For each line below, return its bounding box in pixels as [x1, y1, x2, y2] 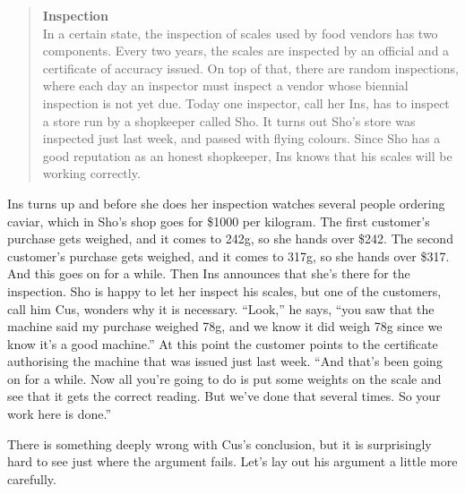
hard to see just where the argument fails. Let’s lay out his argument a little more [7, 452, 458, 471]
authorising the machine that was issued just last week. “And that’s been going [7, 352, 443, 370]
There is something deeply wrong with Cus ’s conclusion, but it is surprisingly [7, 434, 432, 453]
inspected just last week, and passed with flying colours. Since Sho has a [42, 129, 441, 148]
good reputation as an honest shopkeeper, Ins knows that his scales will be [42, 146, 452, 165]
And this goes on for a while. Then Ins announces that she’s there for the [7, 264, 410, 283]
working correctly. [42, 164, 141, 183]
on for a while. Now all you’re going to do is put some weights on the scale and [7, 369, 442, 388]
